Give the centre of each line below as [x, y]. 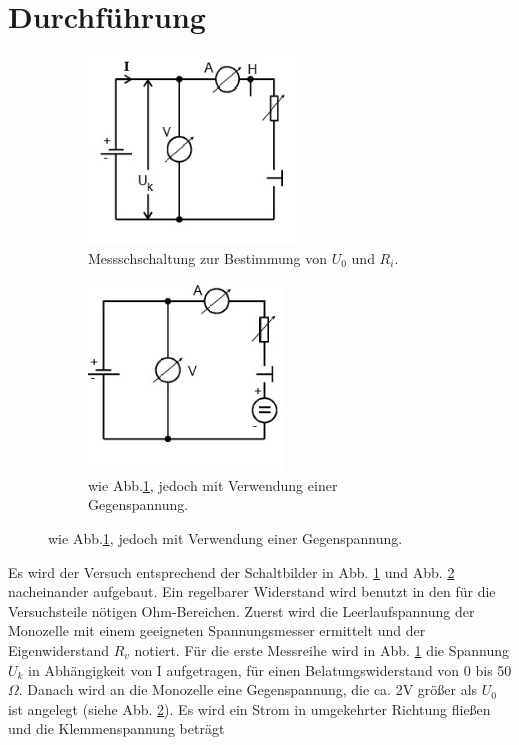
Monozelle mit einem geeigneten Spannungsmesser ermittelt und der [217, 630]
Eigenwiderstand [59, 650]
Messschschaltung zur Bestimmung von [207, 257]
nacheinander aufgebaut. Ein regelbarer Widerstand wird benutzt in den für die [252, 591]
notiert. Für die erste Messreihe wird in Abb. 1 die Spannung [322, 650]
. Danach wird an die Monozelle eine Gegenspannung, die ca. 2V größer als [248, 689]
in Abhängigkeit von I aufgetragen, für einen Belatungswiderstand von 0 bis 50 [270, 669]
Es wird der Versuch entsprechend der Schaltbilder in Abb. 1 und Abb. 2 [231, 571]
